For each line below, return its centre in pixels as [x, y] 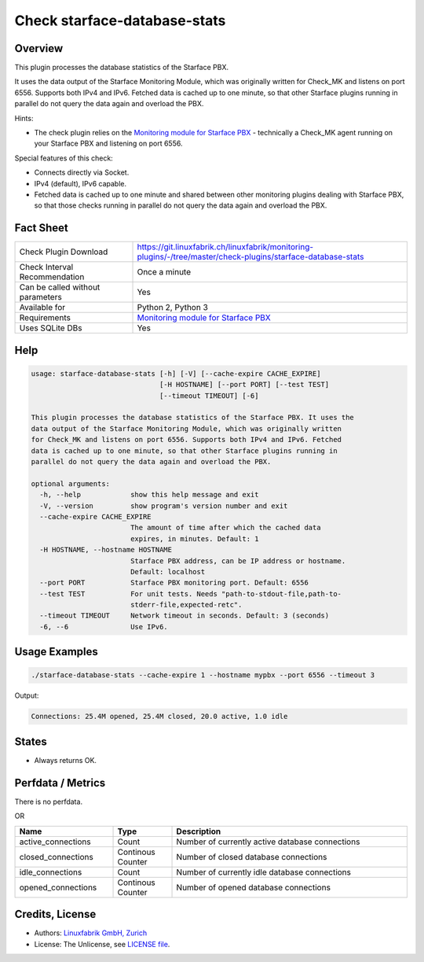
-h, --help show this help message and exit [149, 495]
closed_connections [56, 857]
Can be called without [60, 287]
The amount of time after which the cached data [225, 528]
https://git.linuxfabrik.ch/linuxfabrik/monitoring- [225, 247]
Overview [39, 48]
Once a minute [164, 272]
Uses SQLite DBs [51, 328]
